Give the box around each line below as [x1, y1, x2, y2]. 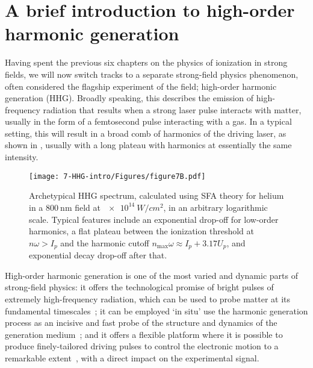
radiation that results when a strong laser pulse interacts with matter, [43, 103, 302, 116]
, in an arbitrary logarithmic [163, 201, 268, 213]
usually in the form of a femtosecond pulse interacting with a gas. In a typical [5, 115, 292, 128]
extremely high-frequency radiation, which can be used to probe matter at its [5, 292, 291, 305]
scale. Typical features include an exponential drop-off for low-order [29, 213, 279, 225]
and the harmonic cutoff [60, 236, 149, 249]
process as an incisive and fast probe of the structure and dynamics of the [5, 316, 277, 329]
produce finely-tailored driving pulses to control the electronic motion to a [5, 340, 279, 352]
